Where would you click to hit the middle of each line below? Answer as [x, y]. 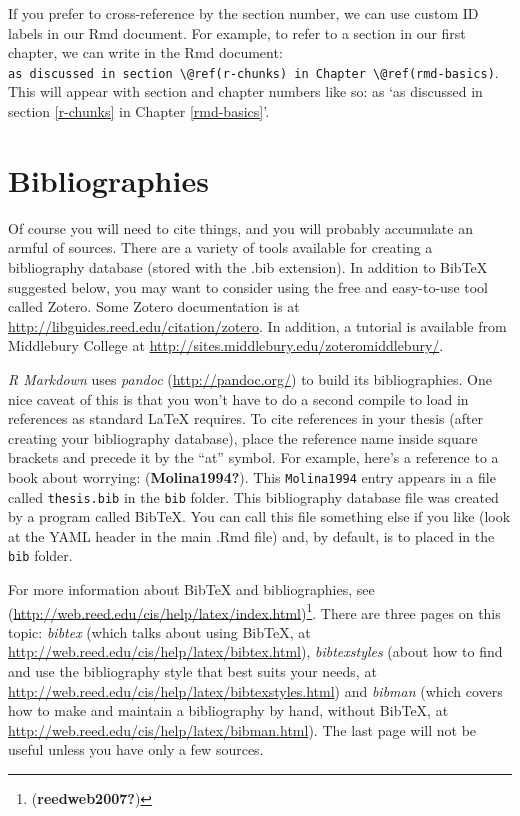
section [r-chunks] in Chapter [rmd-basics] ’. [139, 111]
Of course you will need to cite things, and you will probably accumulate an [240, 227]
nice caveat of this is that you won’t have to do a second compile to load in [238, 398]
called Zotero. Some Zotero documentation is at [154, 306]
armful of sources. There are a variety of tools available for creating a [220, 247]
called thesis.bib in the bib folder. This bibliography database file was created [253, 496]
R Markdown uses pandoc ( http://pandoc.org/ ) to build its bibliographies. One [250, 378]
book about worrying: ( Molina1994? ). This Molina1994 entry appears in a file [252, 476]
